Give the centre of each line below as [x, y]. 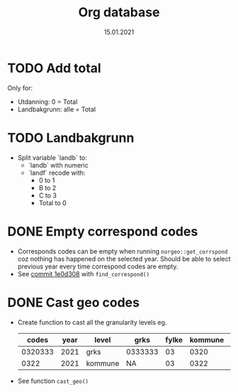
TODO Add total [54, 68]
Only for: [20, 88]
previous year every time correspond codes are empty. [98, 266]
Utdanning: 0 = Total [47, 102]
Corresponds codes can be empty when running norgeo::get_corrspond [123, 251]
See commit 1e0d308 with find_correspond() [84, 273]
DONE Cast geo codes [74, 302]
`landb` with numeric [58, 165]
